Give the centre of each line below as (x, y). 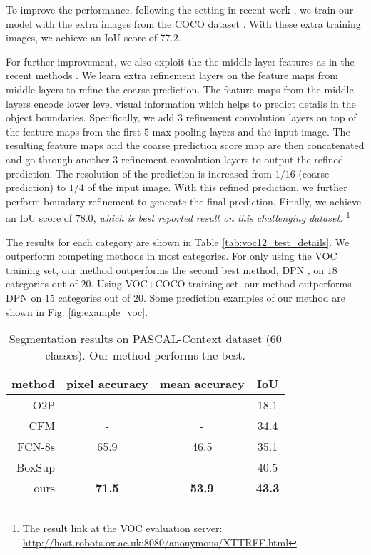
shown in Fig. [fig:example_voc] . (77, 311)
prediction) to (36, 187)
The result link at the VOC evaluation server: (122, 528)
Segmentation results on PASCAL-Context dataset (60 (145, 339)
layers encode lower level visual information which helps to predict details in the (181, 103)
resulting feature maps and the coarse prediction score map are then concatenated (185, 145)
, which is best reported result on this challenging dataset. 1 (222, 217)
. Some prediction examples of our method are (244, 297)
